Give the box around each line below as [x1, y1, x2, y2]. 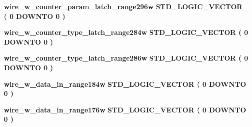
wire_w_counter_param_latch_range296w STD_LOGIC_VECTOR [4, 1, 243, 11]
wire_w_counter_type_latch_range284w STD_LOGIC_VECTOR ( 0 [4, 27, 248, 37]
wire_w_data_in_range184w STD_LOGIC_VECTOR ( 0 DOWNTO [4, 79, 246, 89]
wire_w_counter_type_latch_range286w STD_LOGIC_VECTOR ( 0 [4, 53, 248, 63]
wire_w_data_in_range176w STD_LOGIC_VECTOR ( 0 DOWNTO [4, 104, 246, 114]
